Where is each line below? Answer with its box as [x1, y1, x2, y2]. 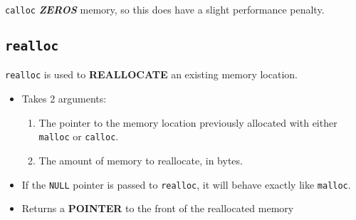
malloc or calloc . [38, 129, 119, 144]
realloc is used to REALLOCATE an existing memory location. [5, 67, 298, 82]
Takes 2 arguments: [21, 91, 107, 106]
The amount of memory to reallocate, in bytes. [38, 152, 243, 167]
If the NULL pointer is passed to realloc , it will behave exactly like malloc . [21, 177, 351, 192]
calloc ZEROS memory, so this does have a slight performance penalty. [5, 2, 325, 16]
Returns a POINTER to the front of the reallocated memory [21, 201, 294, 216]
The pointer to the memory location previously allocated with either [38, 115, 337, 130]
